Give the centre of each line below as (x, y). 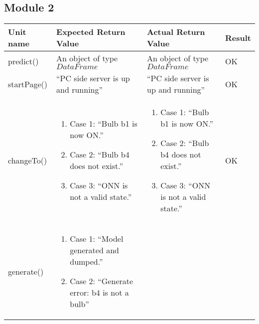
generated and (94, 250)
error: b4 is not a (99, 293)
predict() (23, 61)
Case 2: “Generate (102, 281)
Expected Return (91, 32)
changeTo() (28, 160)
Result (238, 37)
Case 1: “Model (97, 239)
